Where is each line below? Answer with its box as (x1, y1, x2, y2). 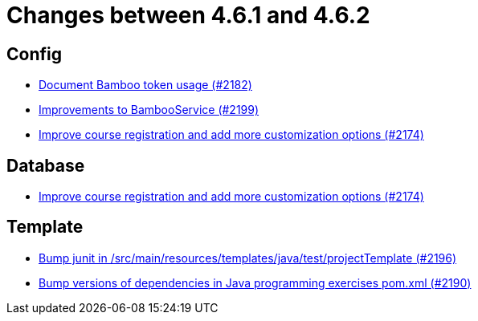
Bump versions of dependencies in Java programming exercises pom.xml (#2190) (39, 275, 472, 290)
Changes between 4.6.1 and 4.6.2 (6, 2, 370, 29)
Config (6, 43, 62, 64)
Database (6, 155, 85, 176)
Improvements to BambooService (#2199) (39, 103, 259, 117)
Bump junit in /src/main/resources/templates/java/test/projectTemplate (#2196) (39, 250, 457, 265)
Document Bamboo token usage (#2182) (39, 78, 252, 92)
